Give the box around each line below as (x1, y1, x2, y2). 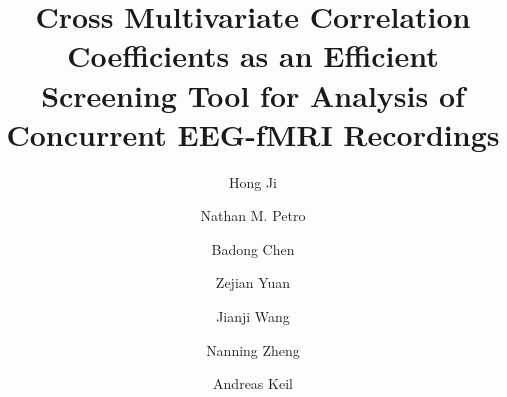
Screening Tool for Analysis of (41, 74, 465, 115)
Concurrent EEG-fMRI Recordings (6, 113, 500, 154)
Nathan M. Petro (200, 205, 306, 226)
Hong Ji (228, 171, 278, 192)
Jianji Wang (216, 306, 290, 327)
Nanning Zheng (206, 339, 300, 360)
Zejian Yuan (215, 272, 291, 293)
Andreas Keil (213, 373, 293, 394)
